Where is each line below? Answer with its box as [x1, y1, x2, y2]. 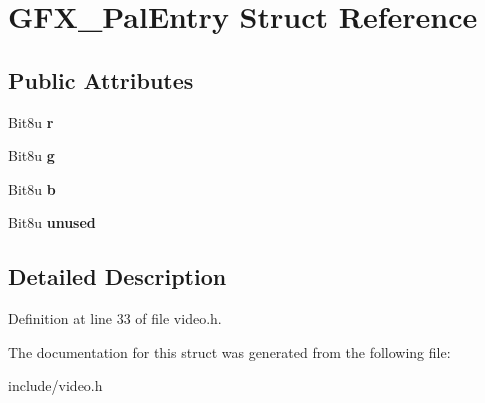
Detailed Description [8, 261, 227, 292]
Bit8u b [8, 178, 56, 199]
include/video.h [8, 375, 103, 396]
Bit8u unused [8, 212, 96, 233]
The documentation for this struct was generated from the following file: [8, 341, 451, 362]
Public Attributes [8, 64, 194, 95]
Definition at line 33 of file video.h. [8, 308, 222, 329]
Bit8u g [8, 145, 55, 166]
